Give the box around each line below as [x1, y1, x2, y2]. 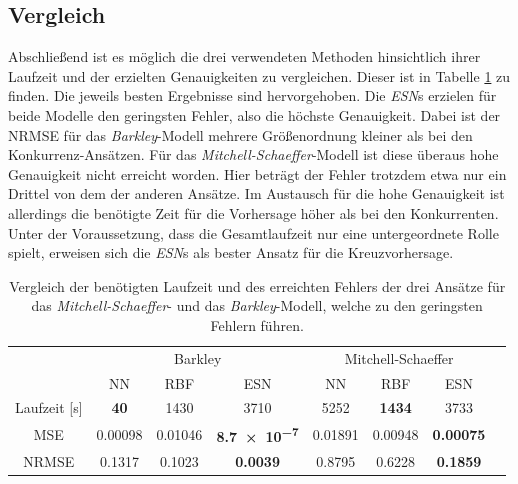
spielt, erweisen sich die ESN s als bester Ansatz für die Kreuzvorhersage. [8, 242, 454, 263]
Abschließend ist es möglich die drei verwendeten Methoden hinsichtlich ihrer [8, 46, 481, 67]
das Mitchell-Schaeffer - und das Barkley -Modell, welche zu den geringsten [31, 295, 483, 316]
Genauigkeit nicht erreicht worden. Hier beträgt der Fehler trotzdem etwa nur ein [8, 163, 507, 184]
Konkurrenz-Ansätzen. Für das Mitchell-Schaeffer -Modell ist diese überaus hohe [8, 144, 499, 165]
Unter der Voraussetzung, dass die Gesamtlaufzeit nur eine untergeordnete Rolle [8, 222, 499, 243]
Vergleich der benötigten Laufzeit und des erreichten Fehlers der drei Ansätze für [9, 275, 506, 296]
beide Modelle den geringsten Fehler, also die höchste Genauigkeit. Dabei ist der [8, 104, 501, 125]
